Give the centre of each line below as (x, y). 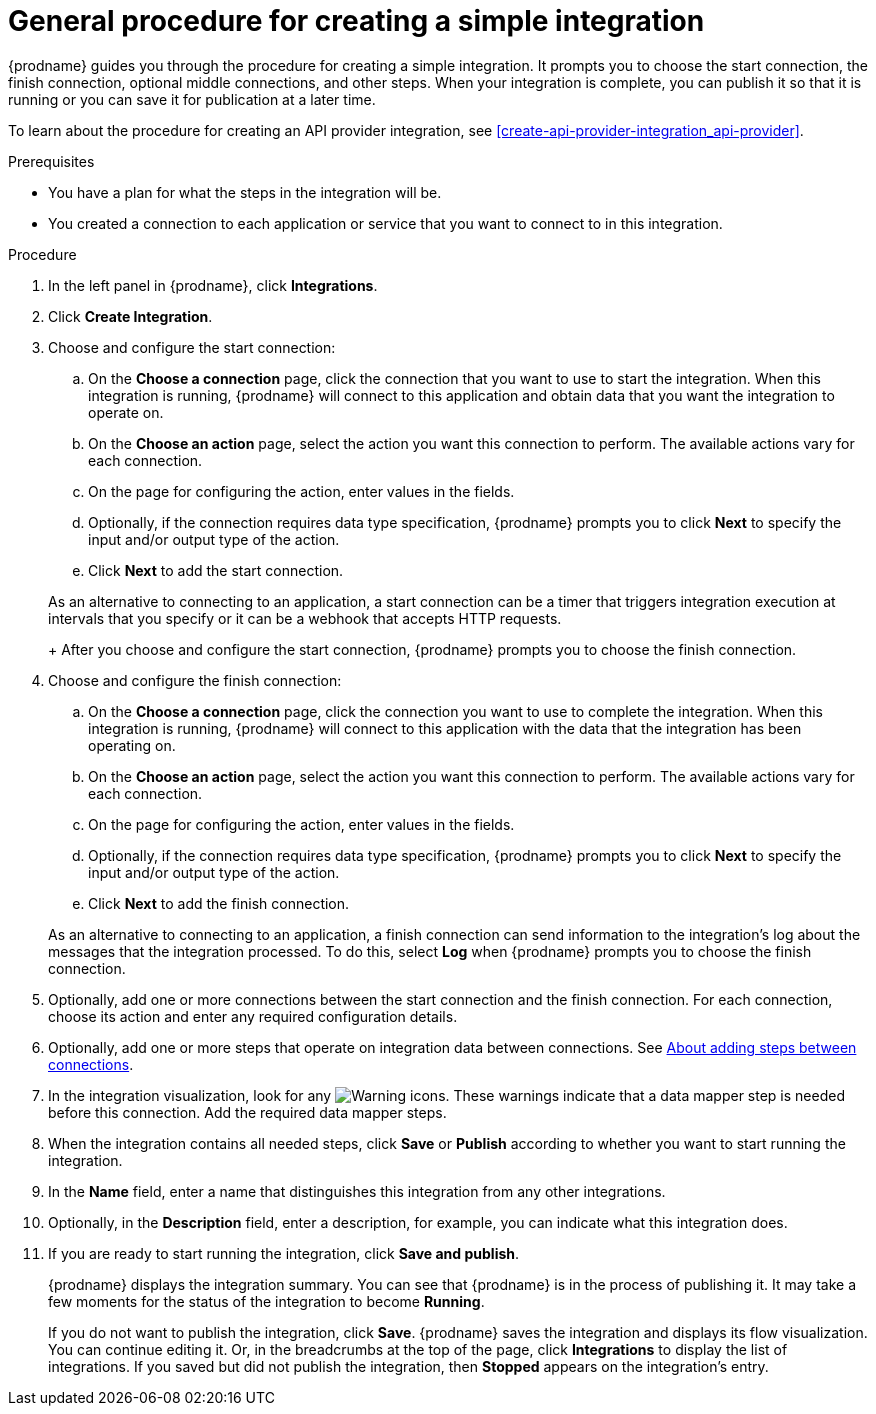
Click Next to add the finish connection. (219, 903)
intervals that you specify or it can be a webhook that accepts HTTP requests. (305, 618)
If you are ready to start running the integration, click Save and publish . (284, 1253)
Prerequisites (51, 161)
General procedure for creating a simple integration (356, 21)
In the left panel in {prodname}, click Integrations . (213, 285)
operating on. (132, 745)
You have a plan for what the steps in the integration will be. (245, 192)
